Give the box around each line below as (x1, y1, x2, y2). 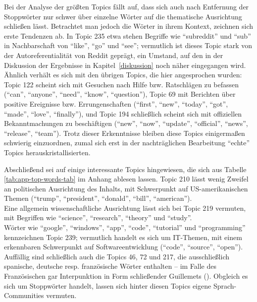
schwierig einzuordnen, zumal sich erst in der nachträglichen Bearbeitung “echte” (4, 137, 250, 148)
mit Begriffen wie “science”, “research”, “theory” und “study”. (4, 212, 192, 223)
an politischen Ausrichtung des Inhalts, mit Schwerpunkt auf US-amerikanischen (4, 183, 248, 193)
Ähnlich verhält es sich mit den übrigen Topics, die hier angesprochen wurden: (4, 69, 242, 80)
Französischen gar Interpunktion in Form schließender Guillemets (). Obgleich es (4, 271, 248, 281)
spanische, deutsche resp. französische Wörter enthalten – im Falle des (4, 261, 217, 271)
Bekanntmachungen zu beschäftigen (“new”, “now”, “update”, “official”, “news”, (4, 118, 248, 128)
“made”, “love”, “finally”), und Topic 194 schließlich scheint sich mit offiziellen (4, 108, 242, 119)
